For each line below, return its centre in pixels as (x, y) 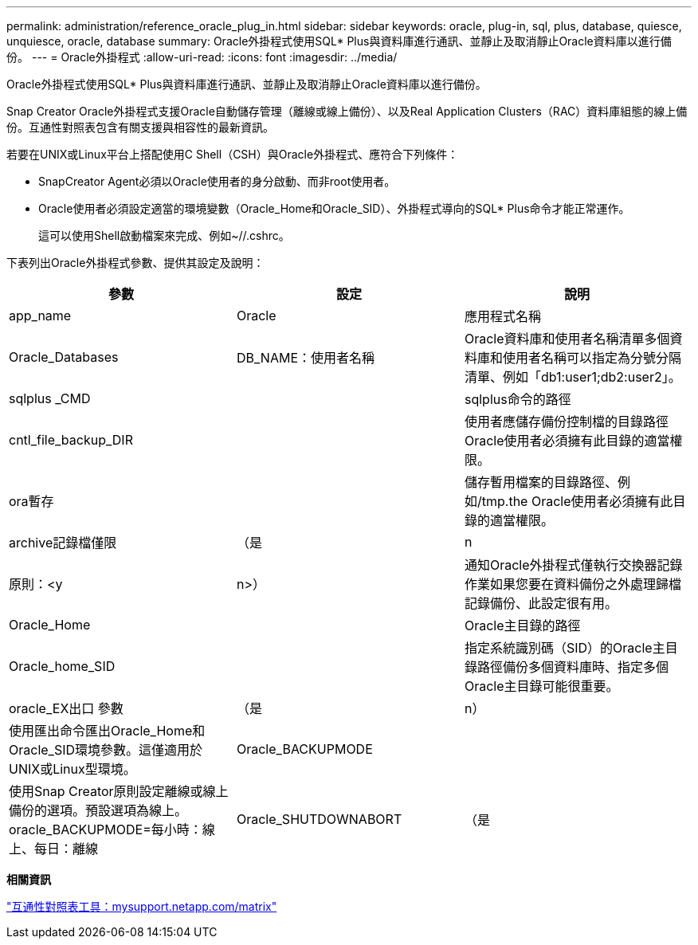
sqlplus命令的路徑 (518, 399)
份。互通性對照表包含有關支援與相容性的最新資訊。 (140, 127)
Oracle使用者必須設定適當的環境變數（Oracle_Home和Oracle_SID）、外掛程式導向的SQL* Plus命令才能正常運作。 (334, 208)
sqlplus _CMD (50, 398)
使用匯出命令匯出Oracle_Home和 (107, 731)
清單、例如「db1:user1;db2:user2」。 (573, 377)
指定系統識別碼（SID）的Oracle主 (565, 648)
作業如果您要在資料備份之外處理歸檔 (573, 584)
